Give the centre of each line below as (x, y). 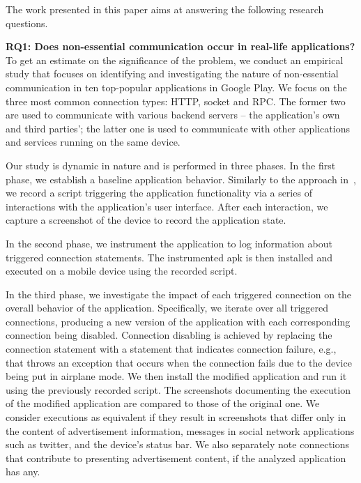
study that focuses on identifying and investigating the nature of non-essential (172, 74)
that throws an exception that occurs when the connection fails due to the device (179, 362)
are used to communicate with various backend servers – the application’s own (173, 115)
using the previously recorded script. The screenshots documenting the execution (178, 389)
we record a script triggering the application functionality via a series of (159, 193)
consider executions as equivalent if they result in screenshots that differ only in (176, 417)
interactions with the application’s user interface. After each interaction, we (167, 206)
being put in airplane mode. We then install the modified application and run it (176, 376)
